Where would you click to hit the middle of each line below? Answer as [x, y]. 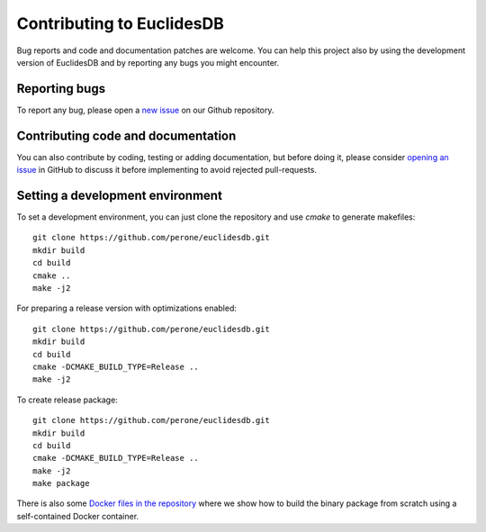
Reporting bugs [61, 89]
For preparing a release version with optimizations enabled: [127, 308]
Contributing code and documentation [126, 135]
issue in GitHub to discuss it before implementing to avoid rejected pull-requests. [166, 170]
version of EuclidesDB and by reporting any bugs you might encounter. [148, 62]
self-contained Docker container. [78, 516]
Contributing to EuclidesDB [120, 23]
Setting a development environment [119, 195]
